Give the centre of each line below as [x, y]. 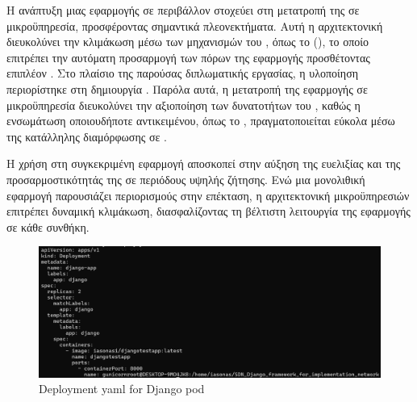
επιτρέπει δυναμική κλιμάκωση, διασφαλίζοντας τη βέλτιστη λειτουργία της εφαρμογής [208, 211]
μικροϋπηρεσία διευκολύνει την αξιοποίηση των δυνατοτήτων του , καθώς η [183, 105]
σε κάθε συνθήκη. [48, 226]
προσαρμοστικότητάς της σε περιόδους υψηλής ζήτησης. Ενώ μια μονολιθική [186, 179]
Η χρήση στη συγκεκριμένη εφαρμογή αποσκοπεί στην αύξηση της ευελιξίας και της [204, 163]
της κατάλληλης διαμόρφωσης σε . [87, 136]
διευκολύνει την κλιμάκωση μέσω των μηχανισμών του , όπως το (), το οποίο [188, 42]
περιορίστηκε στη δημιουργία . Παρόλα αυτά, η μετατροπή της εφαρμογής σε [187, 88]
